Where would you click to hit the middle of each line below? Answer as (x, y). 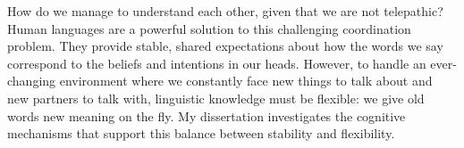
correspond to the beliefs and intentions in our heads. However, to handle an (217, 63)
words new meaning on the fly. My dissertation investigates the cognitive (207, 115)
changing (32, 81)
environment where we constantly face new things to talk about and (246, 81)
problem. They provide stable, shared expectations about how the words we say (225, 46)
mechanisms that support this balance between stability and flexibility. (201, 133)
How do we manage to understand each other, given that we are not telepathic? (225, 11)
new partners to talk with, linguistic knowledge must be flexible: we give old (216, 98)
